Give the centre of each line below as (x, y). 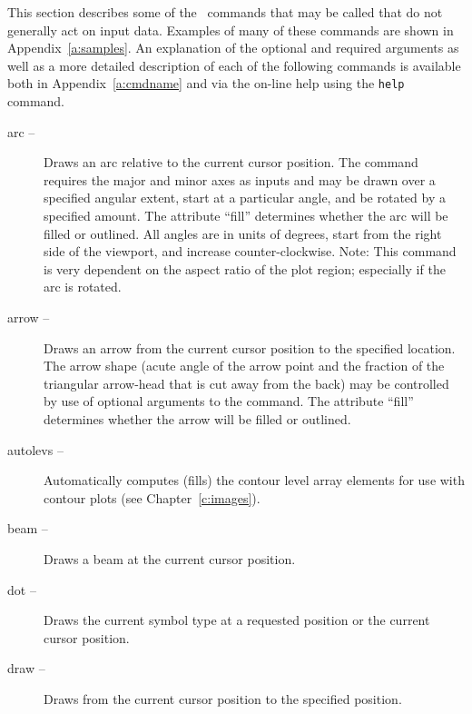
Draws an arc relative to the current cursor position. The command (231, 162)
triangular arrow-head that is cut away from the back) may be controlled (246, 383)
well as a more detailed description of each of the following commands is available (234, 65)
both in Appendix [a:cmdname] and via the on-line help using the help (206, 83)
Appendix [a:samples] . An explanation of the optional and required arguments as (233, 48)
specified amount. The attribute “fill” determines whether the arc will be (246, 215)
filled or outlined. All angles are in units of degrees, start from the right (243, 233)
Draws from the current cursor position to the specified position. (223, 698)
